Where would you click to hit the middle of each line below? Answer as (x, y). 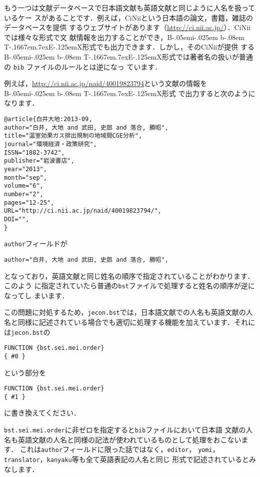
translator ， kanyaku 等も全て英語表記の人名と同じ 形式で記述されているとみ (130, 459)
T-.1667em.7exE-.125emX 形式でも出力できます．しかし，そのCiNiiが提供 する (129, 47)
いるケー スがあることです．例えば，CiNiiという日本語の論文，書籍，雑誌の (128, 17)
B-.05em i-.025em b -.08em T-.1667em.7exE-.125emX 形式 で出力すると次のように (130, 93)
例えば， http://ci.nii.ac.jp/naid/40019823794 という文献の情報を (106, 83)
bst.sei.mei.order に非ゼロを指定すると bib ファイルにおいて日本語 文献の (125, 430)
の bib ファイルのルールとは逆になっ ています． (83, 66)
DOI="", (17, 219)
